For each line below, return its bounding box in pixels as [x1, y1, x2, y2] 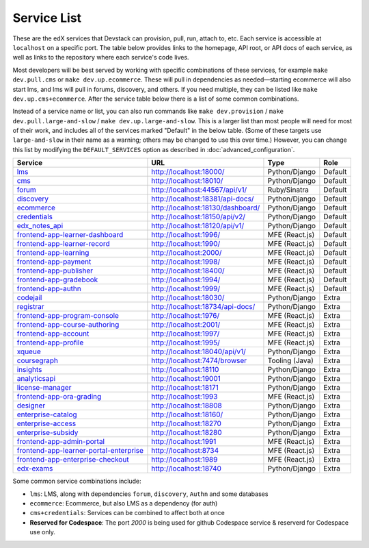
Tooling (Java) [267, 356, 314, 366]
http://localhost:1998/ [151, 257, 221, 266]
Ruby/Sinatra [267, 185, 309, 195]
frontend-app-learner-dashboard [16, 230, 124, 240]
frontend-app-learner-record [16, 239, 110, 249]
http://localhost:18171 [151, 383, 219, 393]
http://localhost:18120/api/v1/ [151, 221, 245, 231]
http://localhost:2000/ [151, 248, 222, 258]
